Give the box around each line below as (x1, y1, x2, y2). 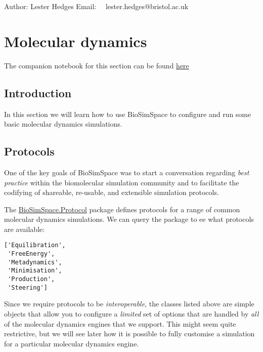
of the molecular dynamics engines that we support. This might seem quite (4, 318, 236, 329)
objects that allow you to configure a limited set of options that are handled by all (4, 308, 259, 319)
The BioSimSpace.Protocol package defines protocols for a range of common (4, 204, 240, 214)
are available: (4, 223, 45, 234)
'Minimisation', (8, 267, 62, 275)
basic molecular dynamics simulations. (4, 119, 122, 129)
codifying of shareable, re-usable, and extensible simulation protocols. (4, 187, 219, 198)
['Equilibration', (4, 242, 66, 249)
